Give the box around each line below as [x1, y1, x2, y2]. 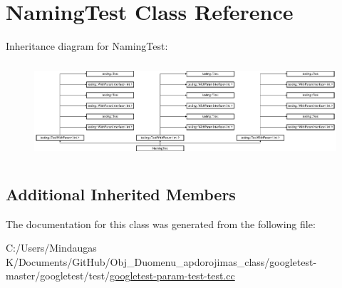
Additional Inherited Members [6, 182, 236, 205]
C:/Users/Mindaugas [6, 240, 97, 255]
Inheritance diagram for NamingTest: [6, 38, 168, 53]
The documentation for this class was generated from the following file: [6, 216, 316, 231]
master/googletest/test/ [6, 268, 110, 283]
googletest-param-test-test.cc [110, 268, 235, 283]
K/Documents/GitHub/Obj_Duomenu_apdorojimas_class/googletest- [6, 254, 317, 269]
